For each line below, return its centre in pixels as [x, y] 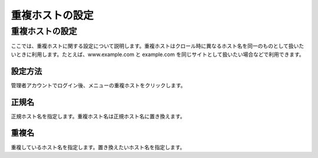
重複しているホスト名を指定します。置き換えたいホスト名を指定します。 [98, 147]
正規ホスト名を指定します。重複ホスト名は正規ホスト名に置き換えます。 [98, 116]
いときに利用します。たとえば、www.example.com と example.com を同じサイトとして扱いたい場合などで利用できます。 [158, 54]
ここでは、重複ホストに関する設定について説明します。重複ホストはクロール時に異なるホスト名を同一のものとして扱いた [158, 46]
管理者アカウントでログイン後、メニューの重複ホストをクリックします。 [98, 85]
